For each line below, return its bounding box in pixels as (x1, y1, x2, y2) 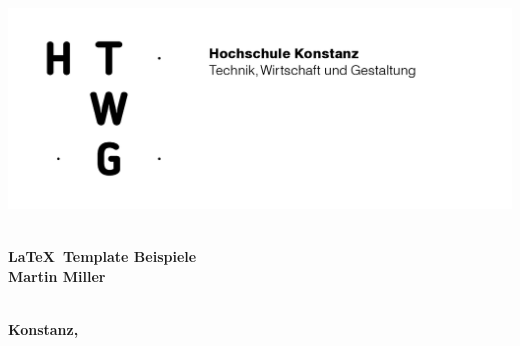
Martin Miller (8, 266, 106, 287)
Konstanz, (8, 319, 79, 340)
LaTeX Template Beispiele (8, 246, 197, 267)
